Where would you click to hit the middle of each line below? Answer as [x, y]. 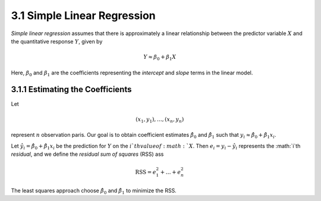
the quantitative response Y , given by [57, 41]
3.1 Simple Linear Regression [83, 15]
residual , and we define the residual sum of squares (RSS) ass [87, 154]
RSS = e [146, 172]
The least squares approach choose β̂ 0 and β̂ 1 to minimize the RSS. [94, 191]
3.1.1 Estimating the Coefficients [71, 89]
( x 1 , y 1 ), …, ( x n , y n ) [160, 120]
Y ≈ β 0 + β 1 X [160, 58]
